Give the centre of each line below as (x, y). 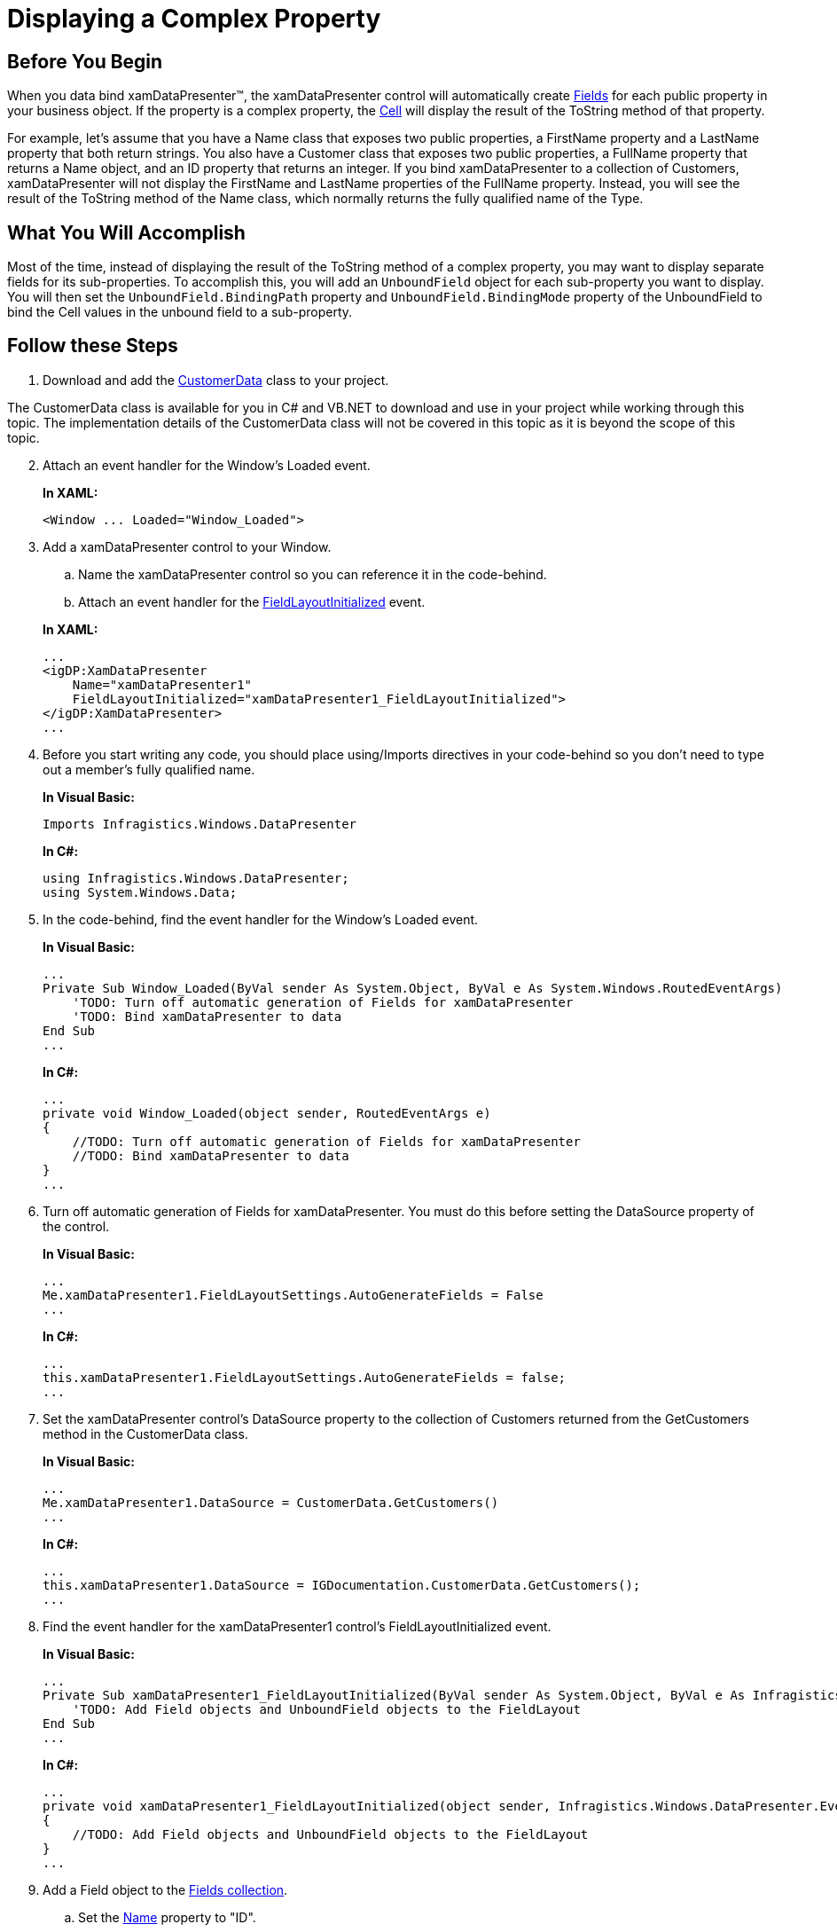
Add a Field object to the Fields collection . (165, 1889)
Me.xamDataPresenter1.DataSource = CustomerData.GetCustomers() (271, 1502)
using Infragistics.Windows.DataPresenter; (196, 878)
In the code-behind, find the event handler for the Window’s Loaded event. (261, 919)
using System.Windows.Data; (140, 892)
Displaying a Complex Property (194, 19)
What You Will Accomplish (126, 232)
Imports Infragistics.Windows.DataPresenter (200, 824)
